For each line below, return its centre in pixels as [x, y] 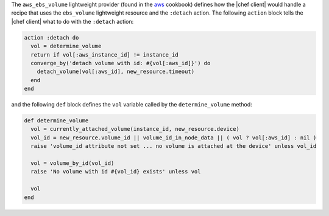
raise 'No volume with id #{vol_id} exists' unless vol [116, 172]
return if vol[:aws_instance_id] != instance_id [105, 54]
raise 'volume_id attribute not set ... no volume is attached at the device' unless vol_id [174, 146]
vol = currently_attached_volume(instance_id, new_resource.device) [135, 129]
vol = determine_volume [66, 46]
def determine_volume [56, 121]
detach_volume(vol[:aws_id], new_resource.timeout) [116, 72]
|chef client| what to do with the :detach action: [73, 21]
